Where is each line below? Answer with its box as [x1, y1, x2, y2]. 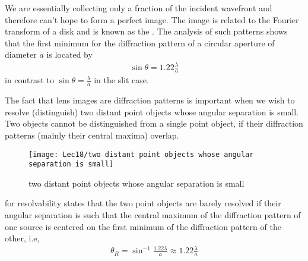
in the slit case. [94, 74, 149, 86]
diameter [5, 48, 37, 61]
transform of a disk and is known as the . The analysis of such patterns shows [5, 25, 288, 37]
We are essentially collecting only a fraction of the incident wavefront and [5, 2, 272, 14]
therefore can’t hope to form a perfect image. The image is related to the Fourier [5, 13, 299, 26]
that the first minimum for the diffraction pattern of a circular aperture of [5, 36, 275, 49]
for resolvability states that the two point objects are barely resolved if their [5, 197, 281, 209]
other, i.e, [5, 232, 40, 244]
